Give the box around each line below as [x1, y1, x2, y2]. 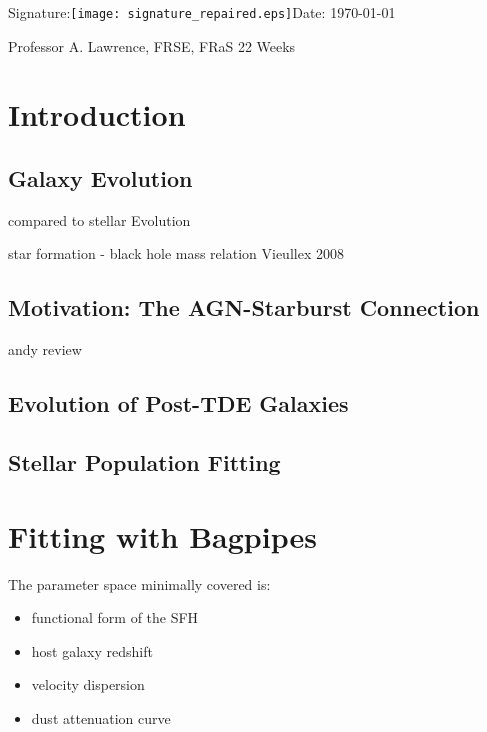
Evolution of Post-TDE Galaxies [8, 388, 349, 419]
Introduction [8, 94, 186, 135]
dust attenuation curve [31, 707, 171, 728]
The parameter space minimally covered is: [8, 573, 271, 594]
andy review [8, 339, 82, 360]
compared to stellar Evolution [8, 209, 191, 230]
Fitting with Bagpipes [8, 515, 317, 556]
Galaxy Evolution [8, 163, 193, 194]
